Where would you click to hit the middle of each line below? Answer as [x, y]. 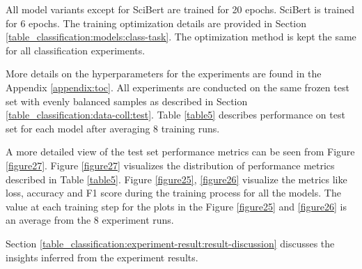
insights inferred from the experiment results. [102, 257]
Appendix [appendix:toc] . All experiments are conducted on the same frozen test [178, 87]
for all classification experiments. [76, 50]
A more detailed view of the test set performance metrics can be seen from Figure [180, 152]
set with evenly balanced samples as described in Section [127, 101]
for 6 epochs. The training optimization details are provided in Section [156, 23]
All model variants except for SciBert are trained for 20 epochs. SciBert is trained [180, 9]
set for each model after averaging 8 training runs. [113, 128]
